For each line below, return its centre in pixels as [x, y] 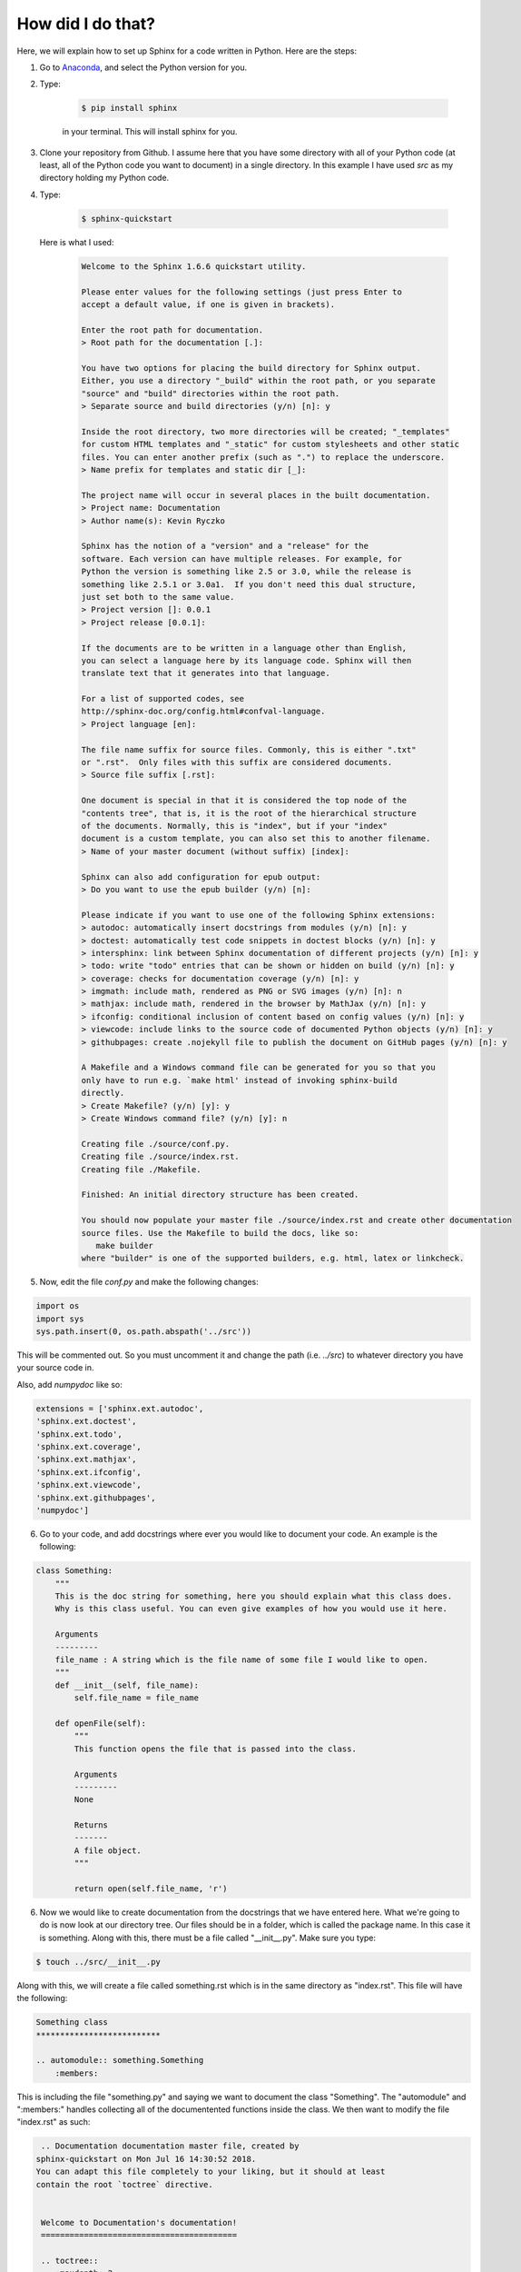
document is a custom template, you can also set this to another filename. [256, 839]
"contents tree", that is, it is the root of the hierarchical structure [249, 813]
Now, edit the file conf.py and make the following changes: [149, 1282]
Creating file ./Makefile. [141, 1169]
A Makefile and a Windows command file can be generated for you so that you [258, 1067]
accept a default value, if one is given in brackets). [208, 304]
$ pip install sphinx [129, 108]
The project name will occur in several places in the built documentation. [256, 495]
